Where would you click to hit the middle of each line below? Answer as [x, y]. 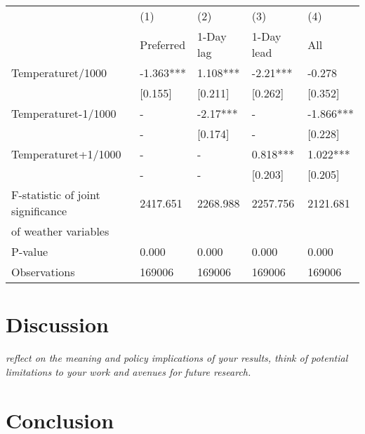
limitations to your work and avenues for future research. [128, 371]
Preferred [163, 44]
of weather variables [60, 231]
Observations [43, 272]
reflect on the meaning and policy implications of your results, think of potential [177, 358]
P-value [30, 251]
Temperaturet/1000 [59, 73]
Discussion [57, 324]
